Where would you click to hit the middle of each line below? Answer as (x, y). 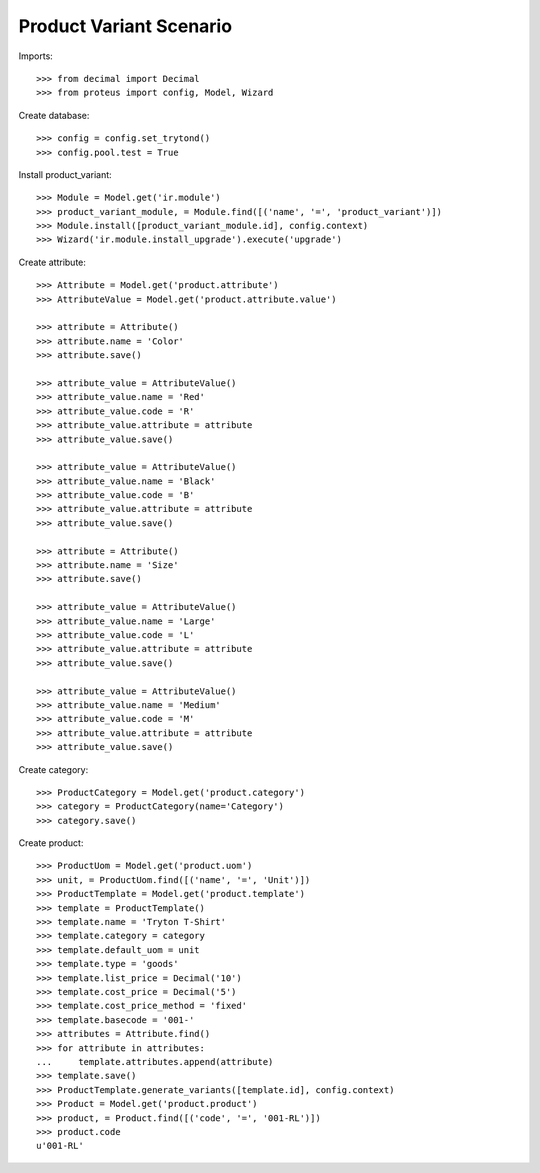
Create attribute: (52, 262)
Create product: (51, 843)
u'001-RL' (60, 1146)
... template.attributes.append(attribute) (155, 1061)
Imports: (36, 56)
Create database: (54, 115)
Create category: (53, 769)
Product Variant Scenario (125, 26)
